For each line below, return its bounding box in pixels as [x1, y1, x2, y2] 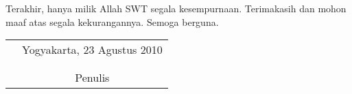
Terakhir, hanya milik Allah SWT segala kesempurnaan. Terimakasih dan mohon [5, 1, 347, 15]
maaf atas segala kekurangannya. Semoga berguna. [5, 14, 219, 29]
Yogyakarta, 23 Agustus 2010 [22, 42, 163, 58]
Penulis [75, 69, 110, 86]
